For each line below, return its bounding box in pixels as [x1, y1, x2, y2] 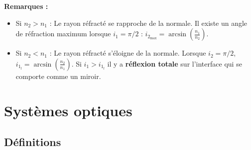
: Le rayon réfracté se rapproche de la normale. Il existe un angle [49, 17, 248, 28]
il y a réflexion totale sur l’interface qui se [107, 58, 242, 69]
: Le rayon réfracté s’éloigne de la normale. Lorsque [49, 48, 206, 58]
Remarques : [4, 1, 48, 11]
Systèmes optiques [4, 100, 132, 120]
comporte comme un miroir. [15, 71, 101, 81]
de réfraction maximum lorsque [15, 28, 111, 39]
